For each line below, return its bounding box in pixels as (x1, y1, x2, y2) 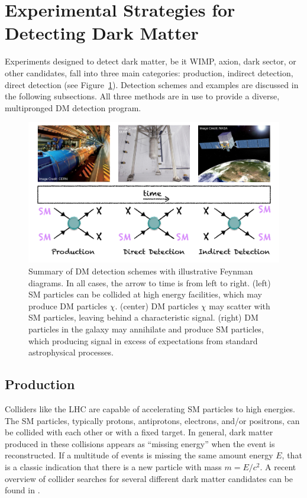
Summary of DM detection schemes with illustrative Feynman (28, 265, 253, 277)
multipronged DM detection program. (5, 101, 141, 114)
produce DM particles (28, 299, 107, 312)
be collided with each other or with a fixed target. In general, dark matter (5, 426, 273, 438)
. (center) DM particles (115, 299, 199, 312)
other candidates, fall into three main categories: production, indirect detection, (5, 66, 293, 79)
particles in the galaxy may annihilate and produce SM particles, (28, 322, 264, 335)
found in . (5, 484, 40, 496)
